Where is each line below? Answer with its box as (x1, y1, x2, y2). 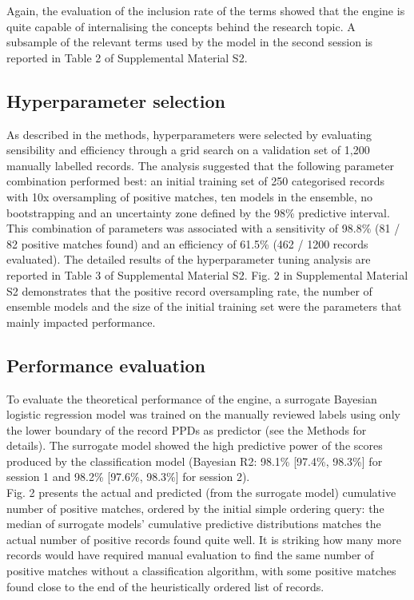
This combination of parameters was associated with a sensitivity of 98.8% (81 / (6, 220, 400, 236)
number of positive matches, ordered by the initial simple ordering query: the (6, 499, 384, 516)
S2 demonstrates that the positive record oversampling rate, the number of (6, 282, 372, 299)
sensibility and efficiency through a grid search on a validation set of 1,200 (6, 141, 370, 158)
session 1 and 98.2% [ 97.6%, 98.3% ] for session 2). (6, 468, 250, 485)
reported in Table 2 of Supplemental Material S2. (6, 49, 248, 66)
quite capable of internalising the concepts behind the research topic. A (6, 18, 356, 34)
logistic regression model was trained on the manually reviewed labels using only (6, 406, 400, 423)
